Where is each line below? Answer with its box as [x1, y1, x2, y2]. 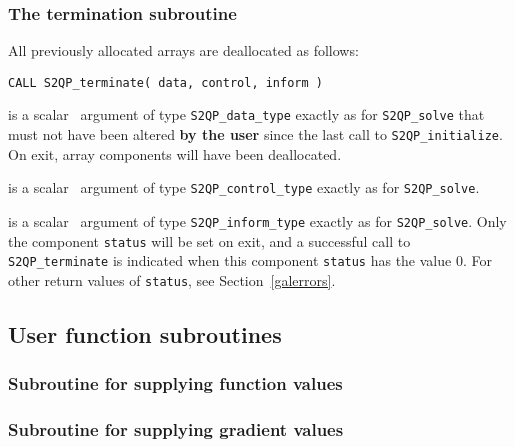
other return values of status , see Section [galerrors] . [8, 270, 336, 290]
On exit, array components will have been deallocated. [8, 143, 342, 164]
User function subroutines [8, 319, 282, 350]
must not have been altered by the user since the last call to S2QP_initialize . [8, 124, 503, 145]
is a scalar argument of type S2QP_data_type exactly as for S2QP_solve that [8, 104, 485, 125]
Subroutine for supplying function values [8, 371, 343, 396]
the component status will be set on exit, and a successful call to [8, 230, 411, 251]
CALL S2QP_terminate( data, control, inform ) [8, 75, 323, 90]
